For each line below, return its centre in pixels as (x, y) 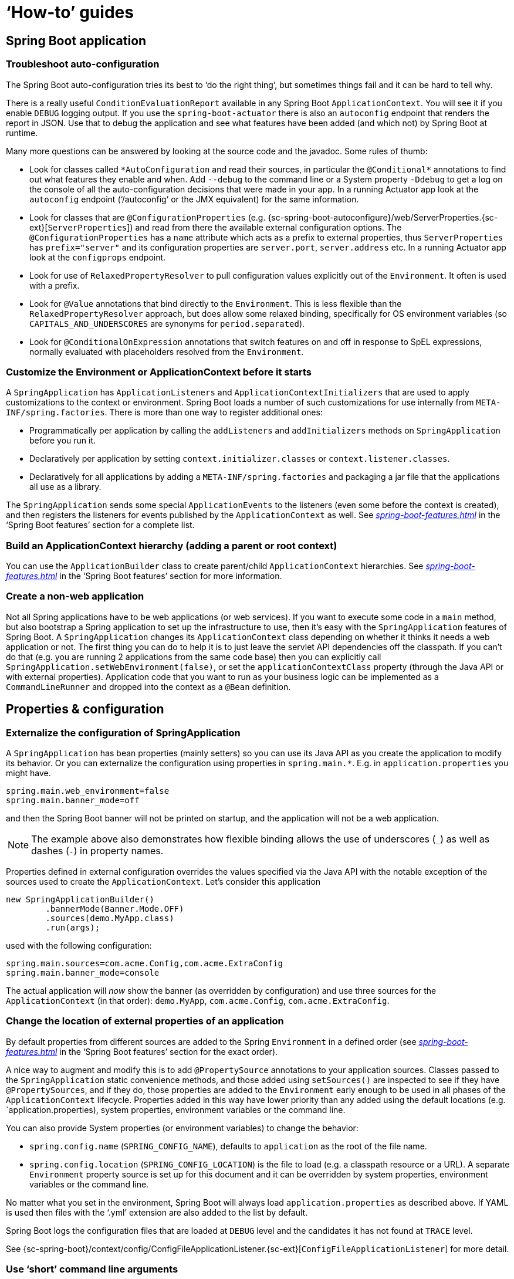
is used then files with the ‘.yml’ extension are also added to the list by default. (157, 1212)
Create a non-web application (75, 596)
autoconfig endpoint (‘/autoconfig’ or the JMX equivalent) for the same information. (194, 199)
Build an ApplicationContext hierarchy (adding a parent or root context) (172, 545)
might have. (28, 773)
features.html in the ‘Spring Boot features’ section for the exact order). (142, 1051)
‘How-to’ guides (70, 12)
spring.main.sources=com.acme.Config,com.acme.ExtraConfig (145, 964)
